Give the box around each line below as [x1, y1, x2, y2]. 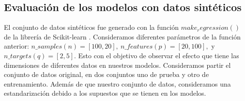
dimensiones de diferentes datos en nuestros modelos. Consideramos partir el [4, 60, 231, 70]
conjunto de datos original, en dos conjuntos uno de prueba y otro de [4, 69, 209, 79]
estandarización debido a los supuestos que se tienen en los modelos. [4, 88, 206, 98]
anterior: [4, 41, 29, 51]
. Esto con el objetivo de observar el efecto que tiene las [74, 50, 239, 60]
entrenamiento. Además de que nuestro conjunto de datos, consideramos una [4, 78, 231, 88]
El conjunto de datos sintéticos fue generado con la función [4, 22, 179, 32]
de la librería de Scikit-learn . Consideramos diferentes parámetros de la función [4, 31, 241, 41]
